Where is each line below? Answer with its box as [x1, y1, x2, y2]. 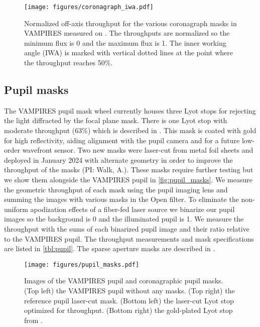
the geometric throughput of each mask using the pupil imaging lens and [4, 184, 228, 194]
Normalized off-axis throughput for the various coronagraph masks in [24, 18, 237, 28]
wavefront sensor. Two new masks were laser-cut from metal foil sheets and [22, 145, 253, 155]
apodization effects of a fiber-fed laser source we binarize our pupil [30, 203, 235, 214]
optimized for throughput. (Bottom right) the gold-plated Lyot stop [24, 305, 233, 315]
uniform [4, 203, 28, 214]
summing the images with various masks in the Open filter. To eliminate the [4, 194, 239, 204]
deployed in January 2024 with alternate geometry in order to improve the [4, 154, 233, 165]
